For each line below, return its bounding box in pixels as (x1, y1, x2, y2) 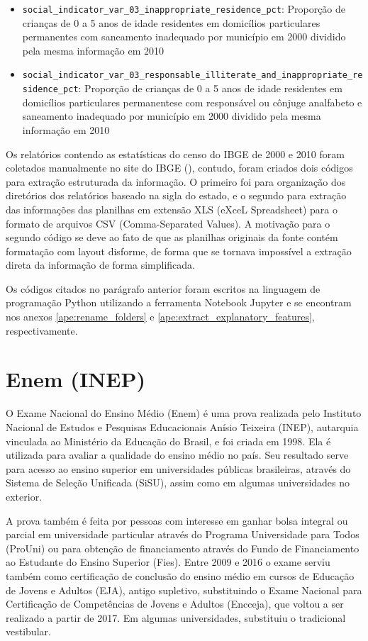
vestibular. (6, 624, 51, 639)
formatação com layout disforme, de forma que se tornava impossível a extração (6, 243, 352, 258)
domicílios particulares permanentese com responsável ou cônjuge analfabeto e (22, 94, 362, 109)
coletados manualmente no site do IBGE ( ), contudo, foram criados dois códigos (6, 160, 353, 175)
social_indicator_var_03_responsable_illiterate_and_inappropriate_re (22, 70, 363, 81)
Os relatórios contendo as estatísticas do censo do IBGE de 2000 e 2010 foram (6, 146, 345, 161)
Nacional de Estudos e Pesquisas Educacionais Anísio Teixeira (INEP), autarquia (6, 419, 359, 434)
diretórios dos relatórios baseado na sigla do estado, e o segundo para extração (6, 188, 347, 203)
